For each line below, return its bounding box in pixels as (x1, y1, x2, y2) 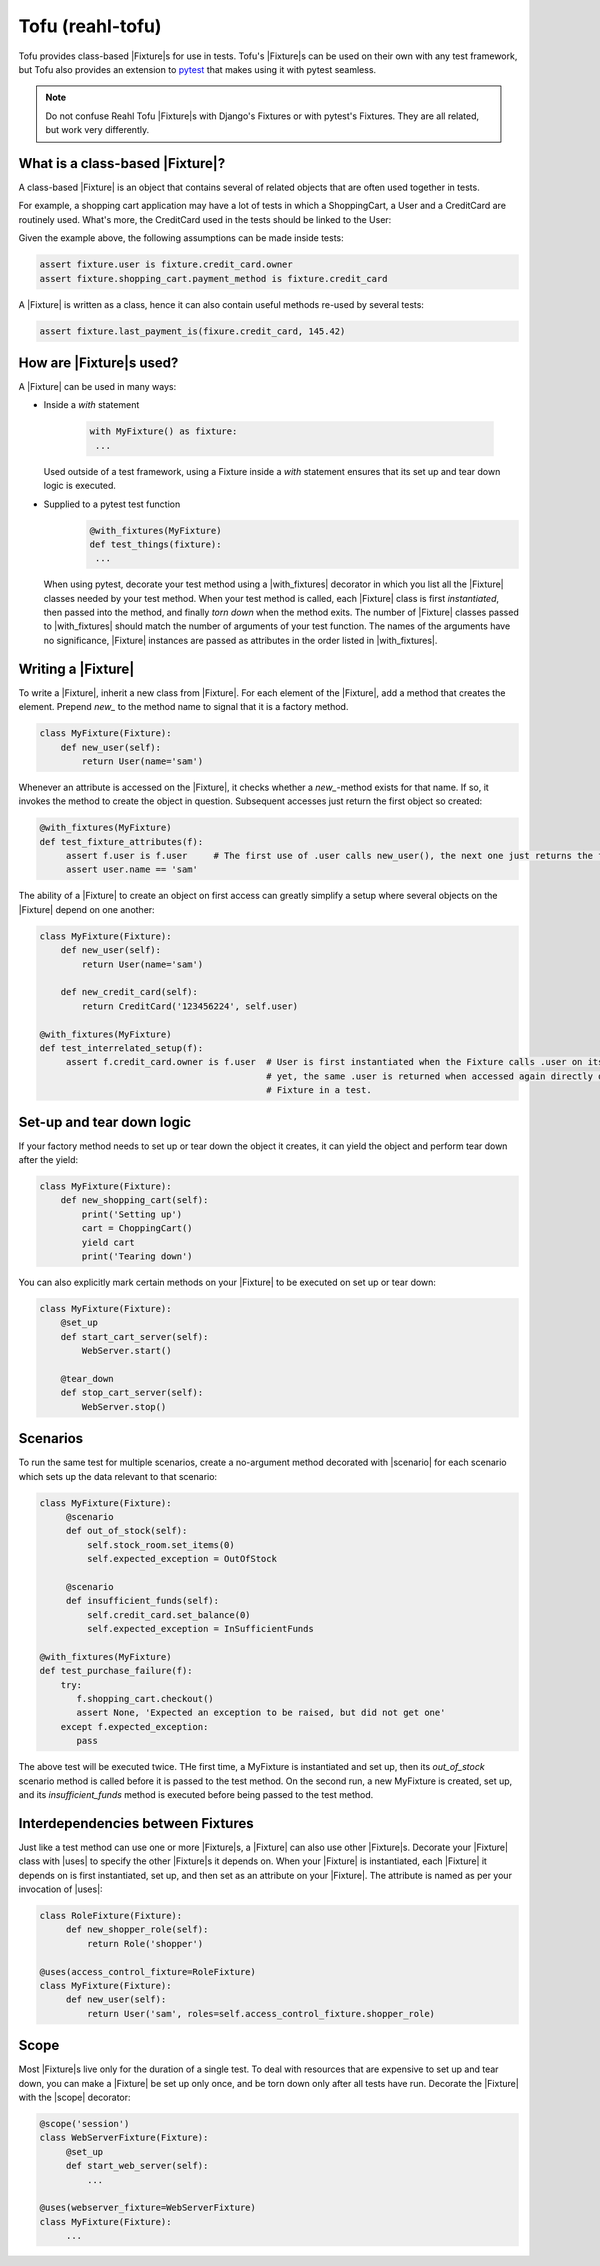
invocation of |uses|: (18, 1883, 104, 1895)
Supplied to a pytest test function (43, 498, 181, 510)
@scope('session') (39, 2118, 130, 2129)
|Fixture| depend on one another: (18, 903, 155, 915)
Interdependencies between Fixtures (18, 1815, 254, 1832)
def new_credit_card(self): (60, 986, 199, 998)
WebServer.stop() (81, 1401, 167, 1412)
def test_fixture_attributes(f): (39, 836, 204, 847)
